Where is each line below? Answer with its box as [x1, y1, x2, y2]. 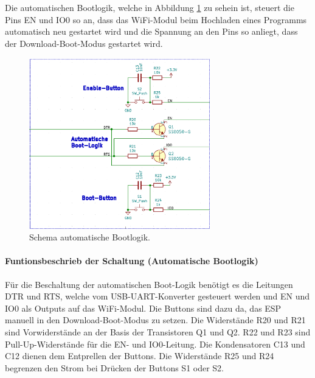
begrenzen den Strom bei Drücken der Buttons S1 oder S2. [5, 361, 224, 374]
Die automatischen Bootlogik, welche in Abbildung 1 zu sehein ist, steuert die [5, 1, 294, 13]
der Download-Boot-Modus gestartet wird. [5, 37, 163, 49]
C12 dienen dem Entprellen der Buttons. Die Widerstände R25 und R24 [5, 349, 274, 362]
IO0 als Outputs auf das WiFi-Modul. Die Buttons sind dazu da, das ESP [5, 301, 282, 314]
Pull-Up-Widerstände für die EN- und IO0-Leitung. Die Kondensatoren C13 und [5, 337, 305, 350]
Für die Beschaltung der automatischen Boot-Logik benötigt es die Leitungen [5, 278, 293, 290]
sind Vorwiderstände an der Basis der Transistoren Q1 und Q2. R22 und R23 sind [5, 326, 311, 338]
